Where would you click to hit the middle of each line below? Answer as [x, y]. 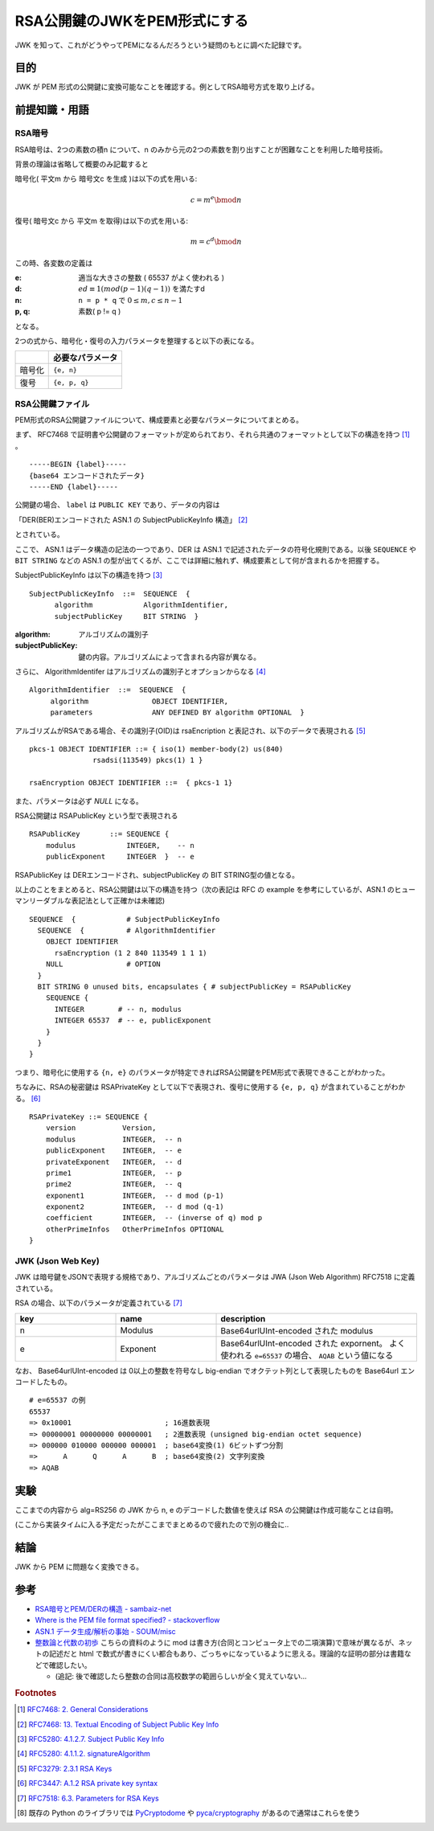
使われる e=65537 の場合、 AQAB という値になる [307, 1355]
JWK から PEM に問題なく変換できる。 [79, 1567]
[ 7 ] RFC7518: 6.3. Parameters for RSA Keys [88, 1798]
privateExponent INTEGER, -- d [114, 1162]
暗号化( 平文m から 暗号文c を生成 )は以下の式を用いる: [106, 179]
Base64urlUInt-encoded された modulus [297, 1330]
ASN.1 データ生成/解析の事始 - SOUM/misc [105, 1631]
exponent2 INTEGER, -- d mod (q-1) [135, 1207]
